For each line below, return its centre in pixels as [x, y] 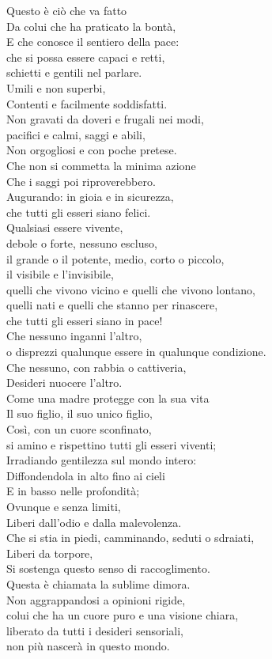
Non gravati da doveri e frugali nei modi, [105, 119]
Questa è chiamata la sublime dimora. [98, 583]
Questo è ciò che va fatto [67, 10]
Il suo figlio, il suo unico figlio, [79, 413]
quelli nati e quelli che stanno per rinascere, [112, 305]
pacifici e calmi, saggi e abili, [76, 134]
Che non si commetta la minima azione [101, 165]
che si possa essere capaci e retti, [86, 57]
